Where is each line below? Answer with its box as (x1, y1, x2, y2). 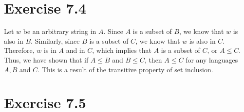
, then (144, 54, 162, 64)
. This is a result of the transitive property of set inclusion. (38, 64, 213, 74)
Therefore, (4, 45, 35, 55)
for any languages (186, 54, 238, 64)
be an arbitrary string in (23, 26, 96, 36)
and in (66, 45, 85, 55)
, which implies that (92, 45, 152, 55)
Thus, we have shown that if (4, 54, 89, 64)
